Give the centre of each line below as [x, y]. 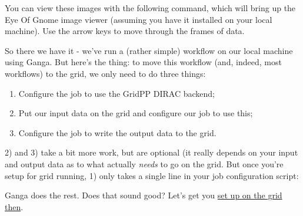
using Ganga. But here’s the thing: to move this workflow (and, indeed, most [143, 62]
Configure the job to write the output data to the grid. [117, 132]
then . [14, 206]
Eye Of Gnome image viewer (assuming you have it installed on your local [139, 19]
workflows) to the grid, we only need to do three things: [105, 73]
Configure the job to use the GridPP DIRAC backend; [116, 93]
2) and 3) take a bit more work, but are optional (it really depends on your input [151, 152]
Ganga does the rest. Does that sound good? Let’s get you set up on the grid [144, 195]
